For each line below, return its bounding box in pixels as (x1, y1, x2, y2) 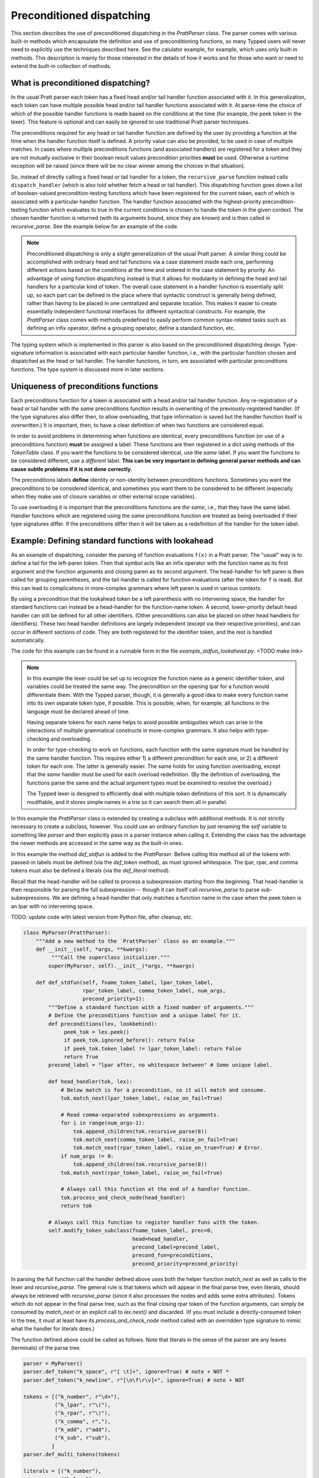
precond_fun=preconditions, (132, 1252, 214, 1259)
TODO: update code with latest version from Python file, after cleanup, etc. (11, 913, 193, 920)
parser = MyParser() (23, 1360, 83, 1367)
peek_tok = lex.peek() (64, 1029, 130, 1035)
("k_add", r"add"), (54, 1427, 111, 1433)
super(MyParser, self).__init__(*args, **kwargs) (48, 962, 195, 969)
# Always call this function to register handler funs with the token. (48, 1218, 261, 1226)
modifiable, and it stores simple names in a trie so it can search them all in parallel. (27, 798, 227, 805)
